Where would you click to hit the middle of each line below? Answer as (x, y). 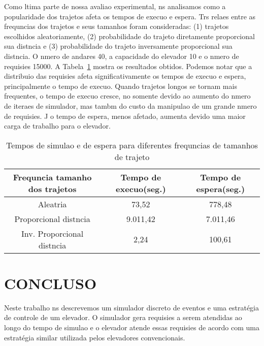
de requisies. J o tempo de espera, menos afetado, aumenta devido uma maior (125, 116)
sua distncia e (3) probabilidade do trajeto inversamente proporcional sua (118, 46)
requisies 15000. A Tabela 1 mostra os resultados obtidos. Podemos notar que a (128, 66)
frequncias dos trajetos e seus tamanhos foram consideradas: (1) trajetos (117, 26)
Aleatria (52, 204)
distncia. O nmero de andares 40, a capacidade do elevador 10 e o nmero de (122, 56)
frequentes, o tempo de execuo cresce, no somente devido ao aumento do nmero (127, 96)
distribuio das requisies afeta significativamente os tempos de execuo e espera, (125, 76)
